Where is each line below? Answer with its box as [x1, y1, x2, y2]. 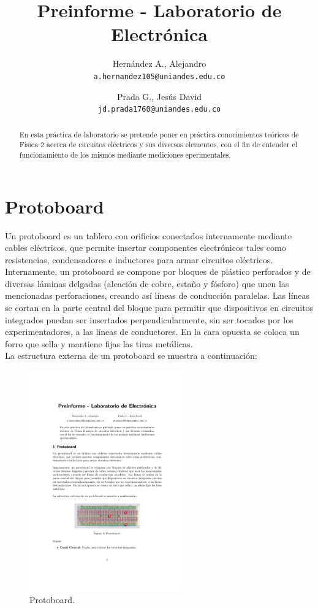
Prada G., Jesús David [116, 90, 202, 102]
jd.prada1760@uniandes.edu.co [97, 105, 221, 114]
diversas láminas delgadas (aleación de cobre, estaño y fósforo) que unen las [5, 277, 289, 290]
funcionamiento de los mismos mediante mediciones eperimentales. [19, 149, 231, 160]
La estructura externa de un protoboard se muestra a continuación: [5, 349, 257, 362]
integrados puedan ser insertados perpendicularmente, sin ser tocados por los [5, 313, 293, 326]
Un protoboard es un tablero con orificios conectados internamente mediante [5, 229, 292, 242]
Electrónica [111, 21, 208, 47]
